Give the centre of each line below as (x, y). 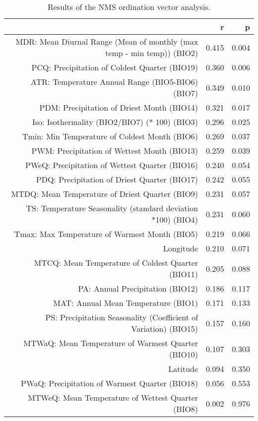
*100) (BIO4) (175, 219)
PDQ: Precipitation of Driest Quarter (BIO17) (117, 179)
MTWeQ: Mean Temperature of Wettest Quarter (113, 397)
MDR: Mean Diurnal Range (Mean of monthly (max (107, 41)
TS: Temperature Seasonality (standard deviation (112, 208)
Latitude (183, 369)
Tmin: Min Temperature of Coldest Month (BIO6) (110, 136)
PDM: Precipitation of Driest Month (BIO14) (119, 107)
